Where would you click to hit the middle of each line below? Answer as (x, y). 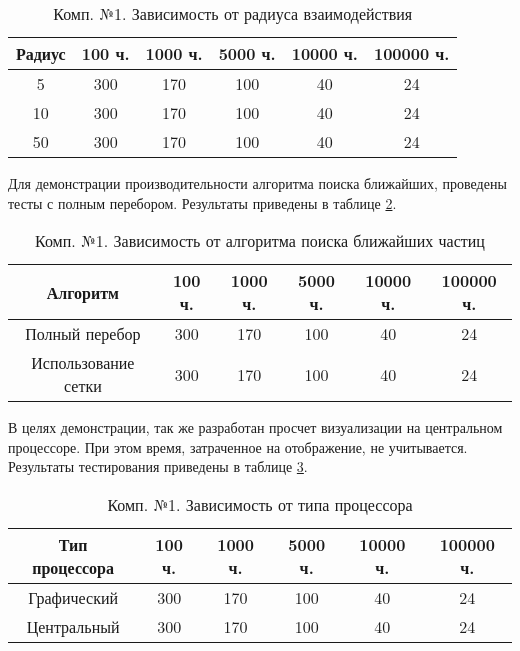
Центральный (73, 626)
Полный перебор (83, 334)
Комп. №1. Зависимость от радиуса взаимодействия (233, 13)
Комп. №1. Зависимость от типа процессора (260, 504)
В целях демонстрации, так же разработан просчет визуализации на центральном (255, 427)
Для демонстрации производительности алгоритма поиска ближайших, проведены (257, 183)
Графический (73, 597)
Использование (83, 363)
